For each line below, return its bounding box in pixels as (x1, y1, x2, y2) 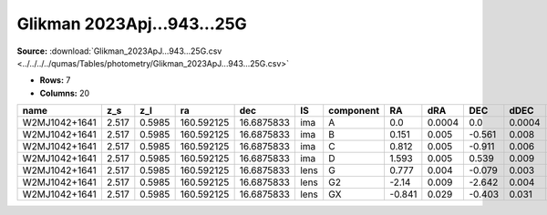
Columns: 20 (39, 87, 90, 98)
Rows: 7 (39, 75, 71, 86)
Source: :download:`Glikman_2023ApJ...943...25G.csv (16, 46, 222, 56)
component (328, 105, 380, 118)
